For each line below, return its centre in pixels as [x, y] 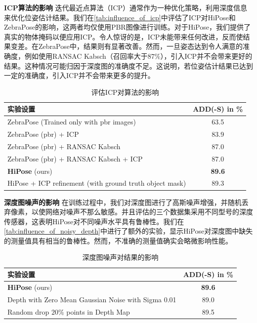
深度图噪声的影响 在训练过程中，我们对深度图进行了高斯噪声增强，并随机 [123, 202]
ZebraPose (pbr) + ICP [43, 134]
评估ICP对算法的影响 [125, 92]
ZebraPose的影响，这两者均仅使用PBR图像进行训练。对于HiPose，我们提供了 [127, 27]
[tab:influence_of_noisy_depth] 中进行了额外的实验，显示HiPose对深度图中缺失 [128, 231]
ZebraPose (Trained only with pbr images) [72, 122]
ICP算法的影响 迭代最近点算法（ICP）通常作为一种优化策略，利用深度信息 [126, 7]
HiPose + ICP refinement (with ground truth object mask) [97, 183]
